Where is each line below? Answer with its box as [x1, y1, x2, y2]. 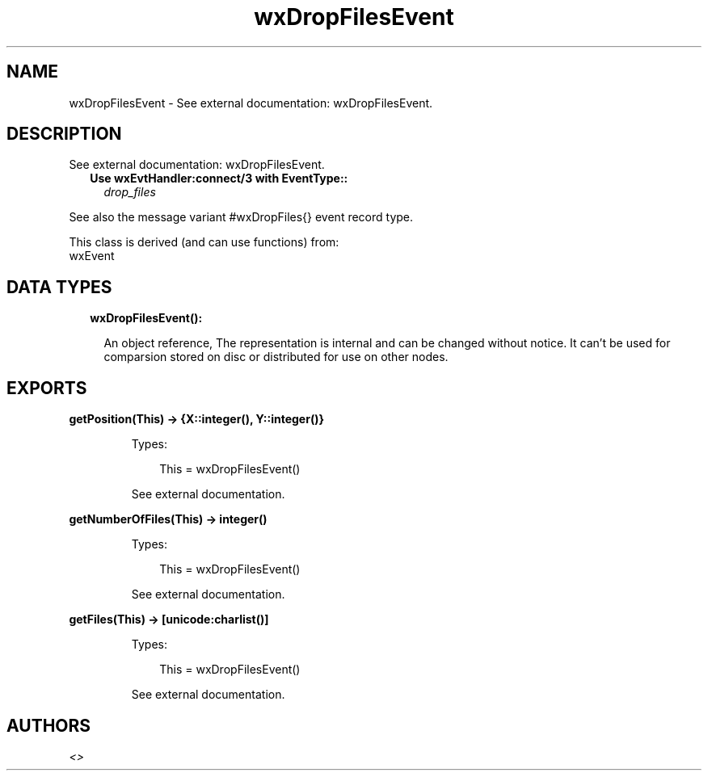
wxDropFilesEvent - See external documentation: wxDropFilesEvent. [69, 95, 433, 110]
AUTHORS [6, 715, 91, 736]
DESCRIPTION [6, 124, 122, 145]
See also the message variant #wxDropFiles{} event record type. [69, 210, 414, 225]
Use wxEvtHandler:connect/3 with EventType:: [90, 171, 348, 186]
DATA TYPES [6, 276, 112, 297]
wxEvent [69, 249, 115, 263]
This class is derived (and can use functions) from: [69, 235, 339, 250]
